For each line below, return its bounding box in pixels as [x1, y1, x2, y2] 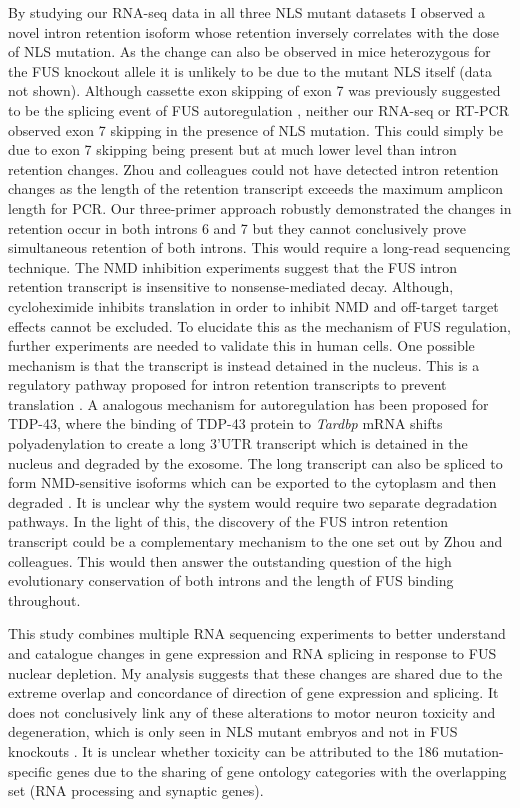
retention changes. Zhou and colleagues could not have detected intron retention [8, 158, 499, 179]
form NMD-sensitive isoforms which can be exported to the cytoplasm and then [8, 472, 497, 493]
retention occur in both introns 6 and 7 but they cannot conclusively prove [8, 217, 467, 238]
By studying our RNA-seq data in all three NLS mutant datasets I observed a [8, 2, 486, 22]
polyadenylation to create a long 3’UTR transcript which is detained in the [8, 433, 468, 454]
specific [8, 760, 53, 781]
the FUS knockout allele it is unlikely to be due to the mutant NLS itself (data [8, 60, 492, 81]
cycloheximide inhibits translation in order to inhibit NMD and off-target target [8, 295, 499, 316]
